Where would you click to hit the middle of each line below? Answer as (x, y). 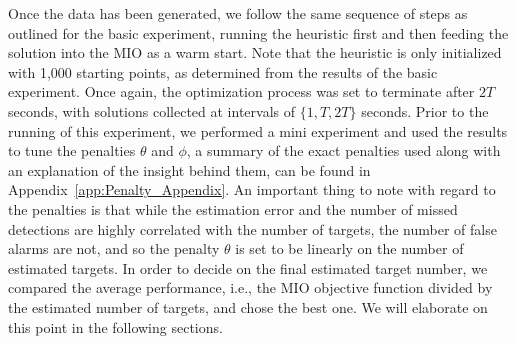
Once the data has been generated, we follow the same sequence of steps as (238, 13)
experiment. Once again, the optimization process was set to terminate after (241, 91)
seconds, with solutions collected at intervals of (152, 110)
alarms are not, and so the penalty (114, 248)
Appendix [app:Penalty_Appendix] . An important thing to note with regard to (252, 189)
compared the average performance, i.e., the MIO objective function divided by (250, 287)
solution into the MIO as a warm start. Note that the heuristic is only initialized (255, 52)
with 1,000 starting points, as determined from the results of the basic (223, 71)
